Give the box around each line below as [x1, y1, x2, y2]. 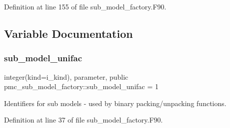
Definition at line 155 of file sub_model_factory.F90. [4, 1, 166, 11]
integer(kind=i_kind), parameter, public [4, 71, 128, 82]
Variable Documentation [4, 25, 133, 41]
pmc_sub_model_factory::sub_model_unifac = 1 [4, 81, 159, 92]
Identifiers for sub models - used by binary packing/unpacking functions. [4, 98, 226, 108]
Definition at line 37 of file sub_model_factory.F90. [4, 115, 163, 125]
